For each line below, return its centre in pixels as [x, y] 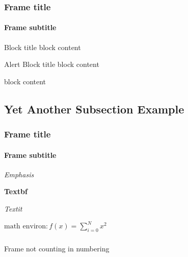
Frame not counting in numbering [57, 248]
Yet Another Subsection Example [94, 109]
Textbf [16, 191]
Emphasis [19, 174]
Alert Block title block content [52, 64]
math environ [25, 227]
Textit [13, 209]
